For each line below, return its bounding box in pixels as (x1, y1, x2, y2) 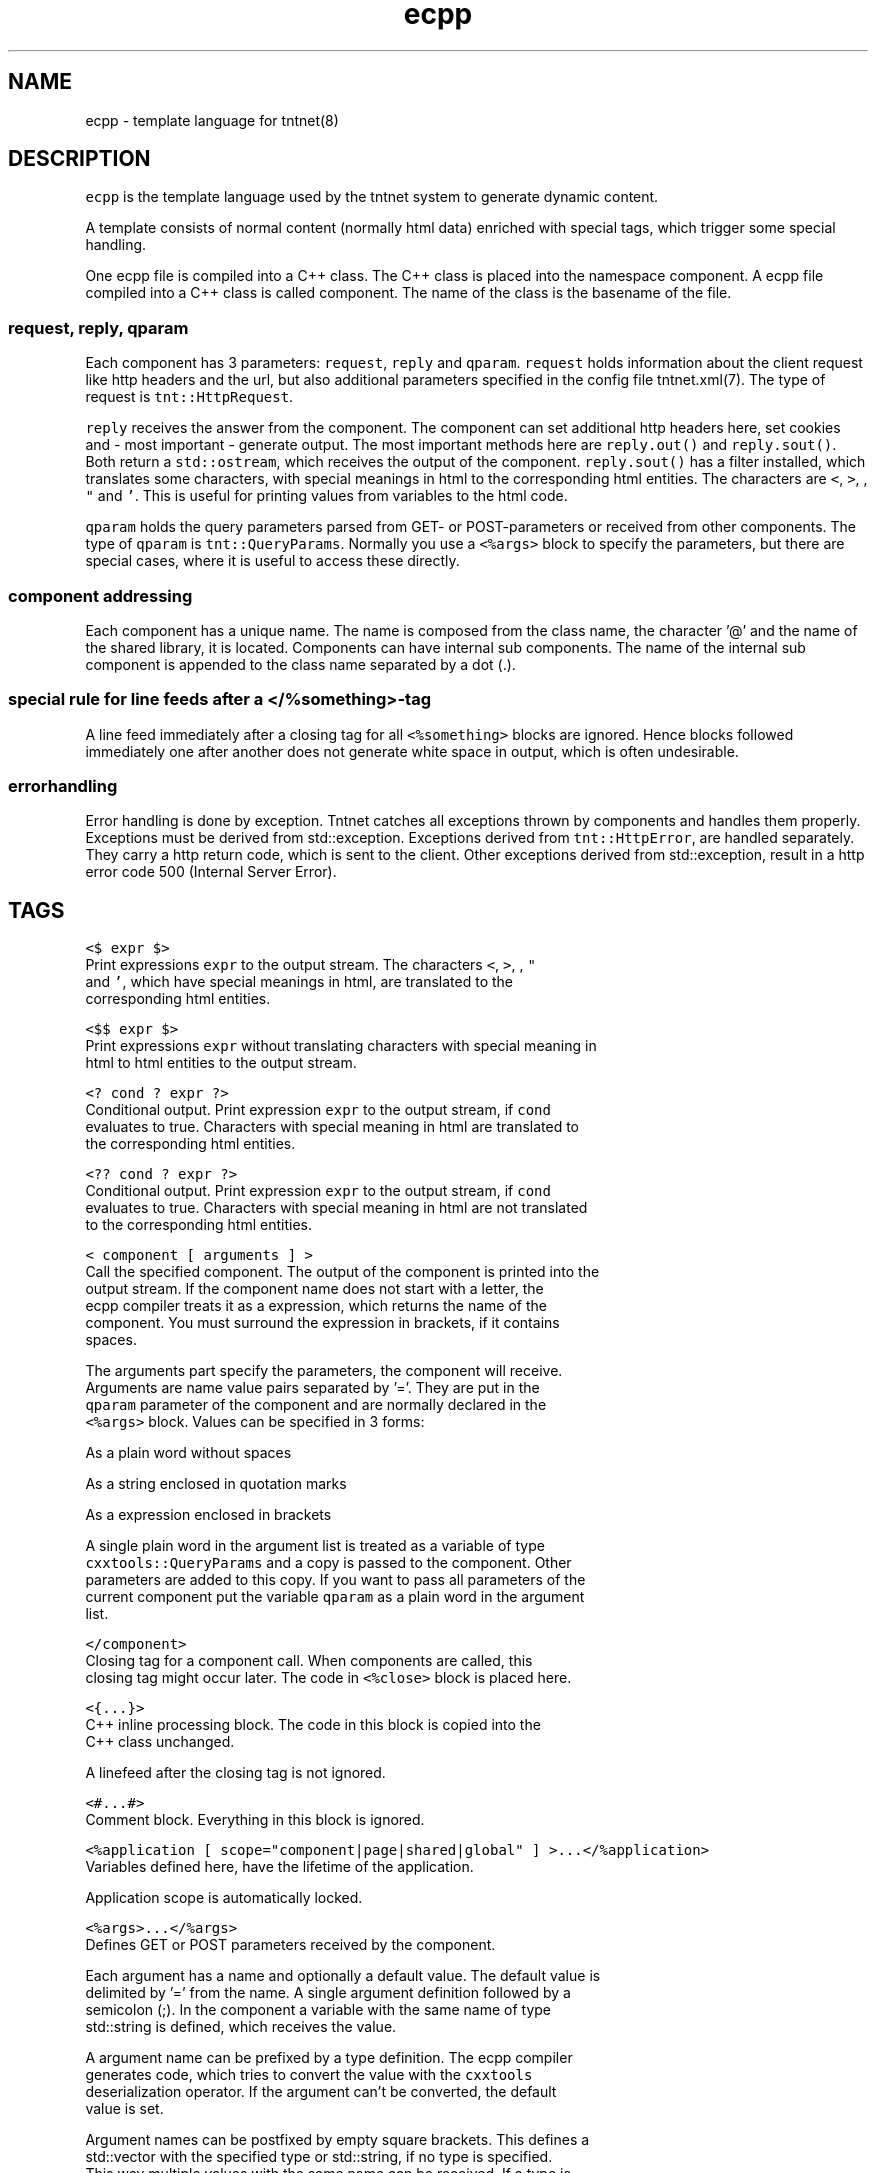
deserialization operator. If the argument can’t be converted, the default (85, 2083, 557, 2101)
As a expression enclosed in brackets (85, 1506, 332, 1524)
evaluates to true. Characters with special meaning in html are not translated (85, 1199, 588, 1217)
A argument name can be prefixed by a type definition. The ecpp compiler (85, 2049, 573, 2067)
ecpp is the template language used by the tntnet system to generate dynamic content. (85, 188, 659, 206)
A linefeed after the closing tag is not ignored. (85, 1764, 386, 1782)
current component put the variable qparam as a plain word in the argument (85, 1588, 585, 1606)
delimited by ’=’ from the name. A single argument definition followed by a (85, 1984, 571, 2002)
